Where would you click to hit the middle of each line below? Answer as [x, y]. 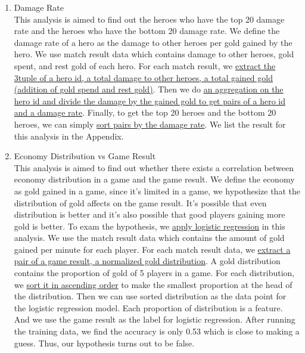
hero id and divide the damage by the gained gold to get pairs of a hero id [150, 100]
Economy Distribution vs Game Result [85, 156]
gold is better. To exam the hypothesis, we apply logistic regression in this [150, 226]
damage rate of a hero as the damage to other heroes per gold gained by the [153, 42]
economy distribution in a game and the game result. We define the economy [154, 179]
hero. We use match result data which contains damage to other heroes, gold [154, 54]
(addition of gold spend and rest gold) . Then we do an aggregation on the [149, 89]
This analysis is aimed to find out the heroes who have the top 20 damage [149, 19]
